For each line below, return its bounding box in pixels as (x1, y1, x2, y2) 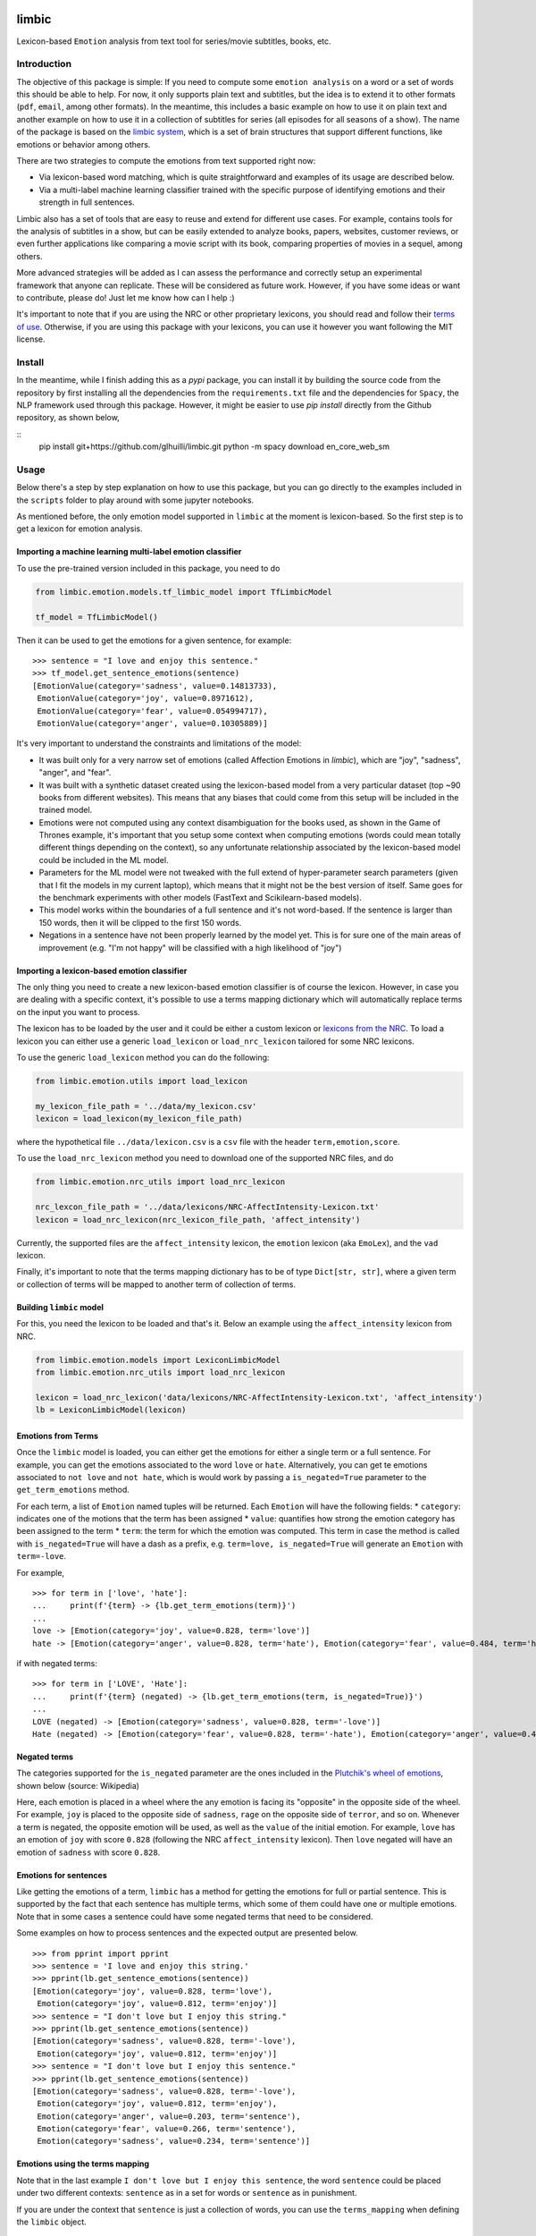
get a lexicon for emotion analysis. (16, 523, 143, 534)
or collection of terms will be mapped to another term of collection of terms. (16, 1279, 297, 1290)
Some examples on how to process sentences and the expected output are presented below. (16, 1927, 359, 1938)
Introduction (16, 58, 71, 71)
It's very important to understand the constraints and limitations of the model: (16, 738, 302, 749)
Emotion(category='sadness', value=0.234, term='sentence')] (37, 2136, 311, 2147)
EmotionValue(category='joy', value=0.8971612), (37, 693, 255, 704)
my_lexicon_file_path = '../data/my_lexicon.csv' (35, 1101, 257, 1111)
